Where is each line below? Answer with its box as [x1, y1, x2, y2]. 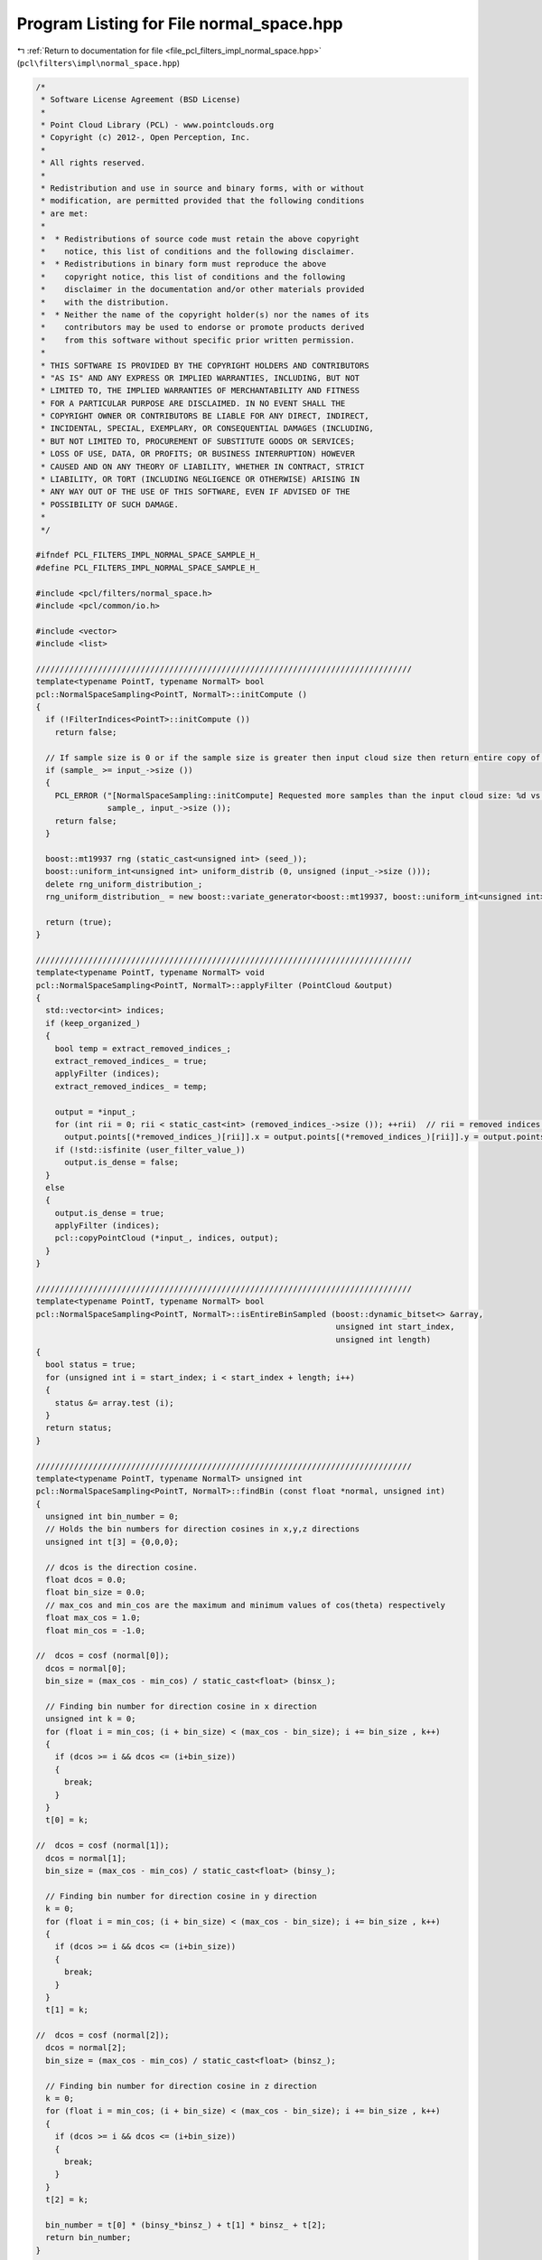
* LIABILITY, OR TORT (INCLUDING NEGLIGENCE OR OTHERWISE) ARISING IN [41, 475, 360, 485]
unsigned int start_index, [335, 1322, 455, 1332]
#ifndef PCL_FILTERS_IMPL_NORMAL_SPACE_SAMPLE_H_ [35, 550, 260, 560]
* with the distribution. [41, 297, 170, 307]
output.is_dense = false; [64, 1157, 180, 1168]
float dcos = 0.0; [45, 1575, 126, 1586]
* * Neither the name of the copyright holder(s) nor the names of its [41, 309, 369, 320]
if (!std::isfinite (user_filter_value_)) [54, 1144, 246, 1154]
